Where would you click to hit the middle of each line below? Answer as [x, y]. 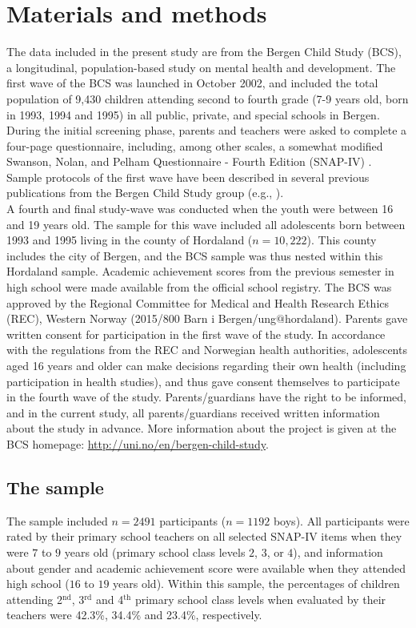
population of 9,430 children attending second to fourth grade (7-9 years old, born [208, 98]
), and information [338, 552]
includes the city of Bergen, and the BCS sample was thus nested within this [195, 255]
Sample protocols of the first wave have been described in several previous [188, 177]
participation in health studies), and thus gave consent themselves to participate [203, 381]
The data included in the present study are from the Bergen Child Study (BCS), [204, 52]
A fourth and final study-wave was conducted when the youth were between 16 [200, 209]
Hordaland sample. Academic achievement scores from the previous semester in [200, 271]
